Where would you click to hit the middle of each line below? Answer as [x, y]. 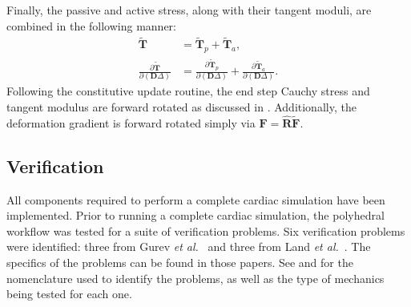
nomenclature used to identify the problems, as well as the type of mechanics [195, 278]
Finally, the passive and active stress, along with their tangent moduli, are [189, 10]
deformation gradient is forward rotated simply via [131, 122]
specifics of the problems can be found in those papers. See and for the [180, 263]
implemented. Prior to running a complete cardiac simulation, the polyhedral [195, 215]
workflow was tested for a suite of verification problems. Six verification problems [206, 230]
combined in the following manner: [92, 25]
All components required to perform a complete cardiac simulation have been [196, 199]
